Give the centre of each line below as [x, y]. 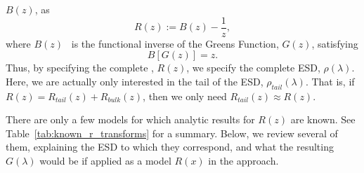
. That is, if [330, 81]
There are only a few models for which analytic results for [130, 119]
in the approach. [243, 161]
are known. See [323, 119]
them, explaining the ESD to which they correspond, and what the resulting [170, 147]
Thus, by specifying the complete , [80, 68]
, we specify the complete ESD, [253, 68]
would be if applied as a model [105, 161]
